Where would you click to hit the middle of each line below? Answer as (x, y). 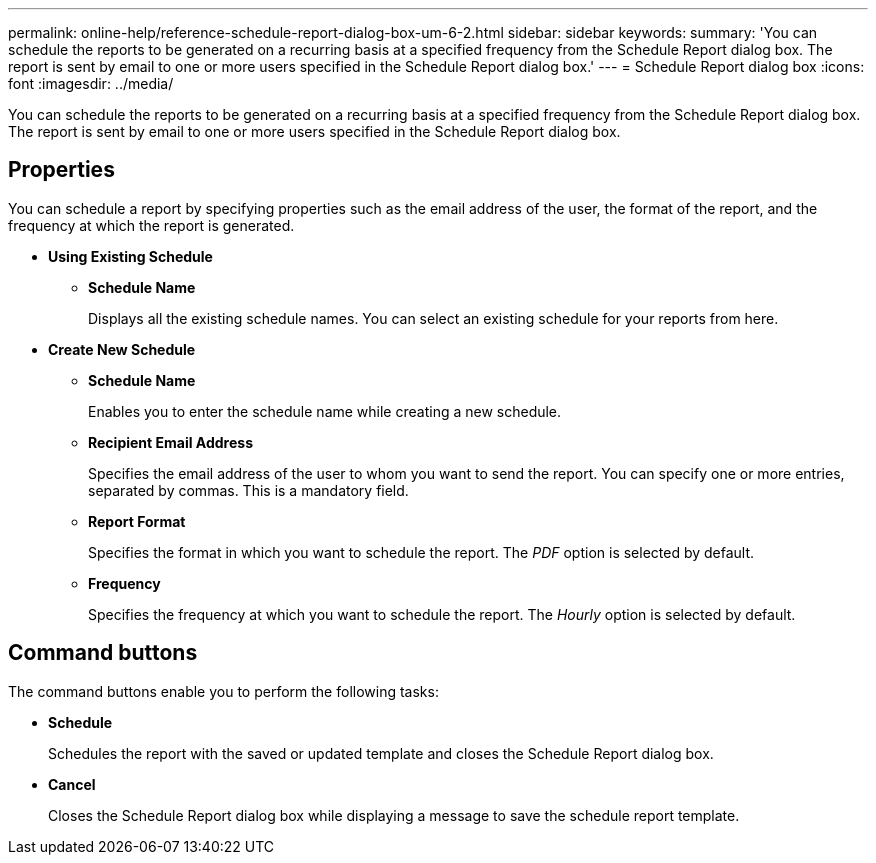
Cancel (72, 784)
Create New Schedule (122, 349)
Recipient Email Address (170, 442)
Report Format (137, 521)
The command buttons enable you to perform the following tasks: (223, 691)
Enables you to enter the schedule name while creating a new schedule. (325, 411)
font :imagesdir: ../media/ (91, 83)
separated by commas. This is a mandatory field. (248, 490)
